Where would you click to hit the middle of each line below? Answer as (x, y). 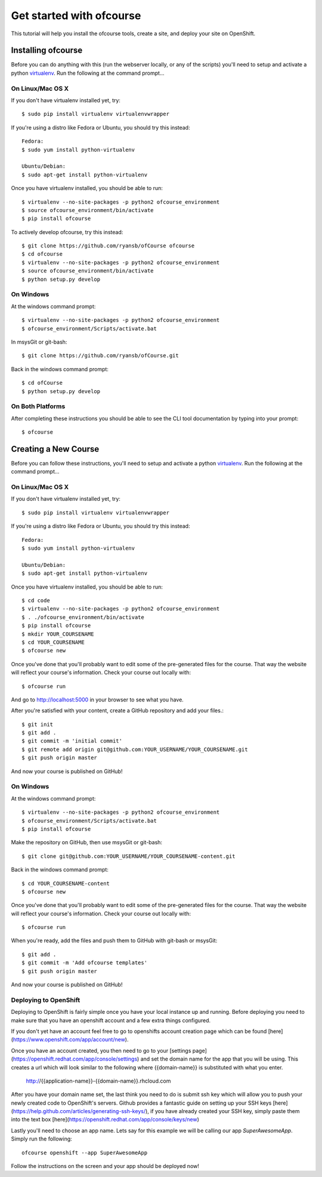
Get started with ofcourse (76, 16)
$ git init (38, 724)
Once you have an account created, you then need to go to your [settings (101, 1050)
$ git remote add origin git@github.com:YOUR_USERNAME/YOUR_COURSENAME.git (135, 749)
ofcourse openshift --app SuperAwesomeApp (85, 1153)
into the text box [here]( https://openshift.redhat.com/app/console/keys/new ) (105, 1120)
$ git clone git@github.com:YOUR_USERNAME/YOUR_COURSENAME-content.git (129, 856)
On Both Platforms (38, 406)
